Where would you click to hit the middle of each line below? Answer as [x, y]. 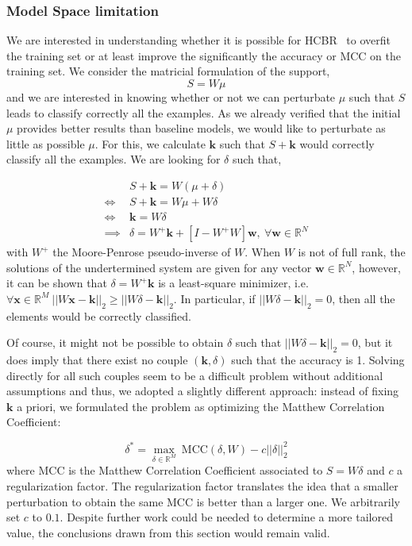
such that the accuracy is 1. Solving [318, 360]
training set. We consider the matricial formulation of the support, [168, 71]
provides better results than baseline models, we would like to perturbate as [201, 128]
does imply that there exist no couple [97, 360]
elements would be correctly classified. [99, 315]
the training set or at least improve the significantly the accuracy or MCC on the [204, 55]
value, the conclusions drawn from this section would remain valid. [168, 532]
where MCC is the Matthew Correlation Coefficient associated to [165, 470]
